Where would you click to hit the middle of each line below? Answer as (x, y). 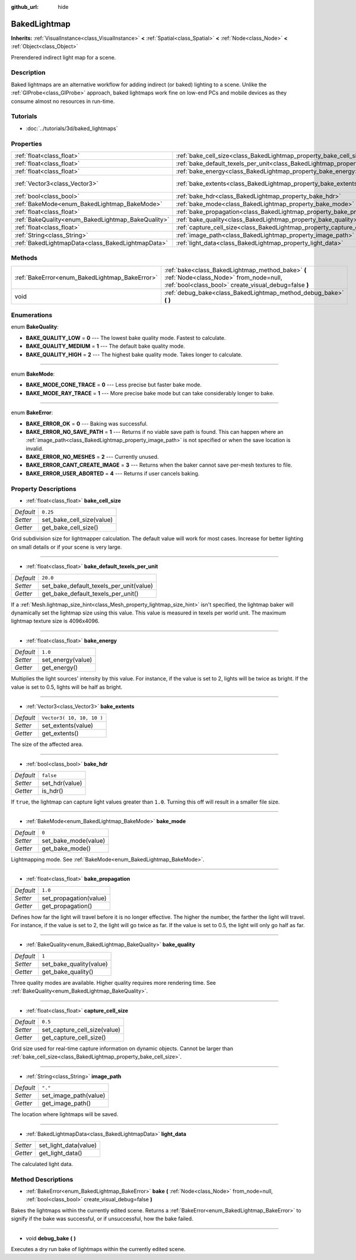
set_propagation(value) (74, 898)
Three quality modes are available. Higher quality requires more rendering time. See (113, 982)
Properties (27, 144)
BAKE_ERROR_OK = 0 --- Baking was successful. (87, 423)
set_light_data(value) (68, 1145)
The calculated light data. (42, 1164)
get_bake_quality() (68, 972)
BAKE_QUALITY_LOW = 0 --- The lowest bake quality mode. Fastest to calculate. (126, 338)
